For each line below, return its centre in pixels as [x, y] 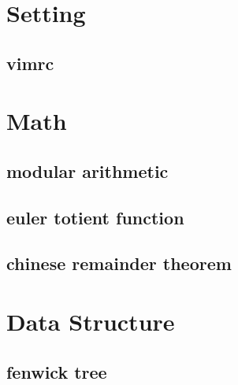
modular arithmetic [87, 170]
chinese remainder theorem [119, 263]
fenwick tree [57, 371]
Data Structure [91, 322]
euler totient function [95, 217]
